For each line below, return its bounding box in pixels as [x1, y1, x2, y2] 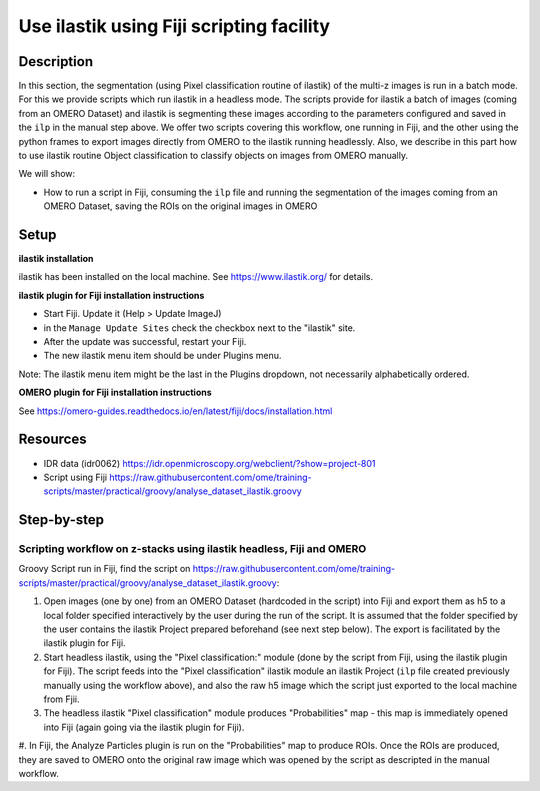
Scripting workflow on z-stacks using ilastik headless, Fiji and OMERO [18, 542, 367, 556]
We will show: [18, 168, 76, 180]
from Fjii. [43, 693, 80, 705]
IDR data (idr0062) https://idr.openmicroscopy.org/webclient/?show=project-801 [43, 457, 376, 469]
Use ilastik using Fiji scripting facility [18, 15, 330, 37]
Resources [18, 431, 87, 448]
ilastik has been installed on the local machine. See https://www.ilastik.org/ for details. [18, 271, 374, 283]
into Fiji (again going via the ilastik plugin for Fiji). [43, 721, 245, 733]
